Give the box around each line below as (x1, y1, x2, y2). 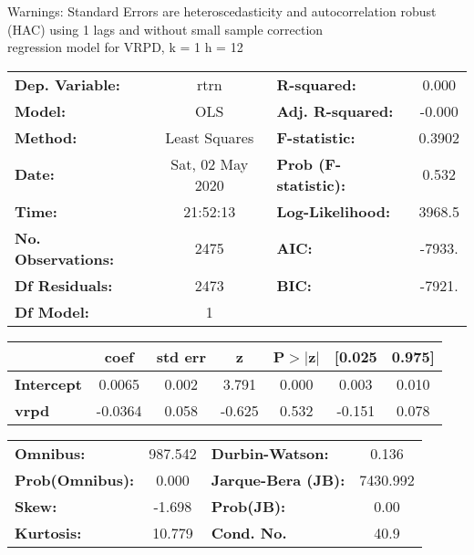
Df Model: (15, 300, 89, 322)
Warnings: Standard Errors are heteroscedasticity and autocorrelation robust (7, 2, 437, 20)
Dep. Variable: (15, 73, 120, 95)
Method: (15, 126, 77, 148)
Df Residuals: (15, 274, 113, 296)
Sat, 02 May (170, 152, 249, 174)
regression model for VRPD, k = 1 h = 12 (7, 37, 243, 57)
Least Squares (165, 126, 254, 148)
